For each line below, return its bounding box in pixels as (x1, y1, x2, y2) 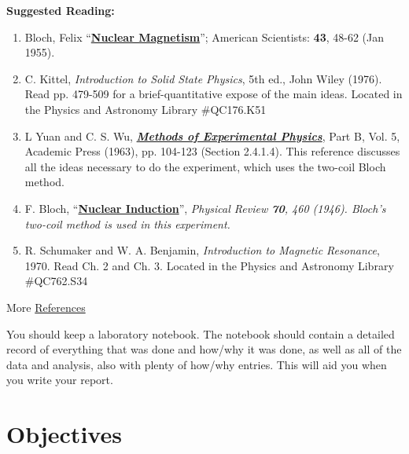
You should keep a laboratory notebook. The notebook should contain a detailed (6, 325, 395, 342)
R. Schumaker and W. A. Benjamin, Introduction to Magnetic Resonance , (24, 242, 380, 258)
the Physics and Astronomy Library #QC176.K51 (24, 101, 267, 117)
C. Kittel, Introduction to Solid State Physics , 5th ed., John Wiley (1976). (24, 70, 382, 86)
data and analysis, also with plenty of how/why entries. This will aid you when (6, 356, 387, 372)
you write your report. (6, 372, 113, 388)
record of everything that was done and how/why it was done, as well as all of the (6, 341, 402, 357)
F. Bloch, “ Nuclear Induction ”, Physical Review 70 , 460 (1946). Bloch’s (24, 200, 386, 216)
